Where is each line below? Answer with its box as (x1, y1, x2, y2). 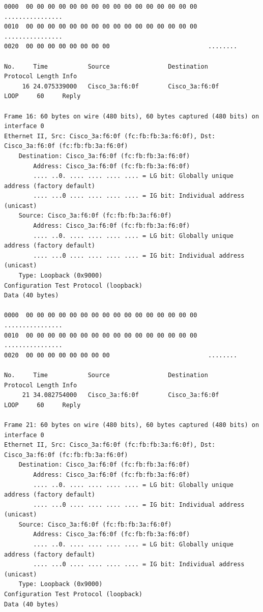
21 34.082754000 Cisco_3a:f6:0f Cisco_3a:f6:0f (22, 391, 219, 399)
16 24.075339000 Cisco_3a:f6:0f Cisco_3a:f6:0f (22, 82, 219, 90)
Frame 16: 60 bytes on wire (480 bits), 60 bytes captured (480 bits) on (4, 112, 259, 120)
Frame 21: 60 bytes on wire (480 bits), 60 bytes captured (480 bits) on (4, 421, 259, 429)
